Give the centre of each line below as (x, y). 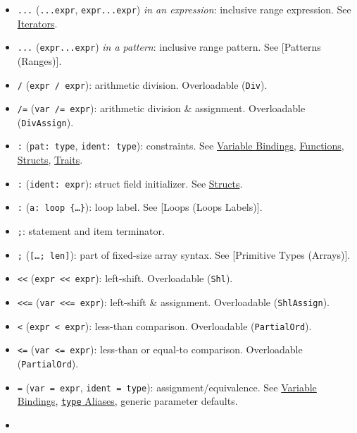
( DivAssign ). (45, 122)
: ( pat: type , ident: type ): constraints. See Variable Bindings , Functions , (181, 146)
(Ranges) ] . (39, 60)
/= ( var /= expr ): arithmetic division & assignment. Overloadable (161, 108)
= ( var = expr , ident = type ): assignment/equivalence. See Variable (167, 387)
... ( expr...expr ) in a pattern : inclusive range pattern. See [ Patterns (169, 47)
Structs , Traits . (50, 160)
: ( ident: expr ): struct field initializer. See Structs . (130, 183)
